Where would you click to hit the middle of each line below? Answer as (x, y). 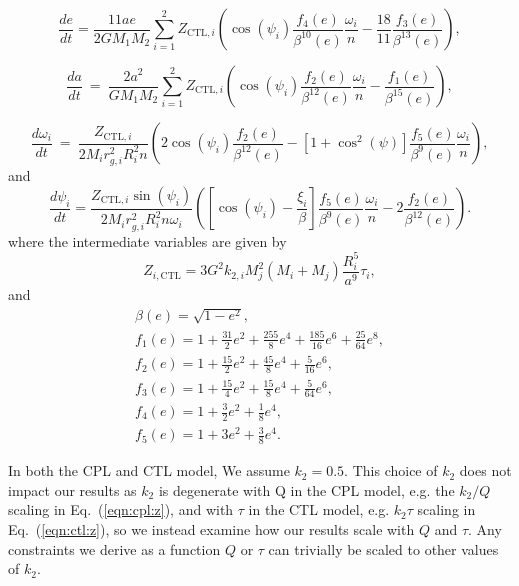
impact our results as (72, 489)
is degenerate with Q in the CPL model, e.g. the (306, 489)
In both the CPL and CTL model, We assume (149, 470)
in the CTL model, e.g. (319, 509)
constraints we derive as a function (114, 548)
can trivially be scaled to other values (383, 548)
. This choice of (391, 470)
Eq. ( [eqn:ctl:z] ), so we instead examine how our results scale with (211, 529)
